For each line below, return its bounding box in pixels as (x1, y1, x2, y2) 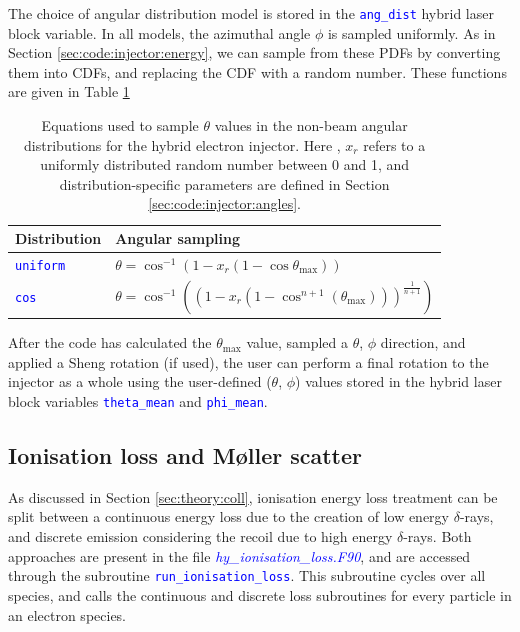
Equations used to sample (41, 115, 199, 136)
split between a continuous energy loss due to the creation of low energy (8, 506, 449, 527)
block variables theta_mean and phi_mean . (8, 391, 268, 412)
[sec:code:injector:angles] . (148, 193, 301, 214)
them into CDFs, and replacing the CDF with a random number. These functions (8, 61, 507, 82)
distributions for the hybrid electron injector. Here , (24, 134, 341, 155)
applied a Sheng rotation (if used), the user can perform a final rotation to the (8, 351, 489, 372)
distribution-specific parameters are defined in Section (59, 173, 390, 194)
